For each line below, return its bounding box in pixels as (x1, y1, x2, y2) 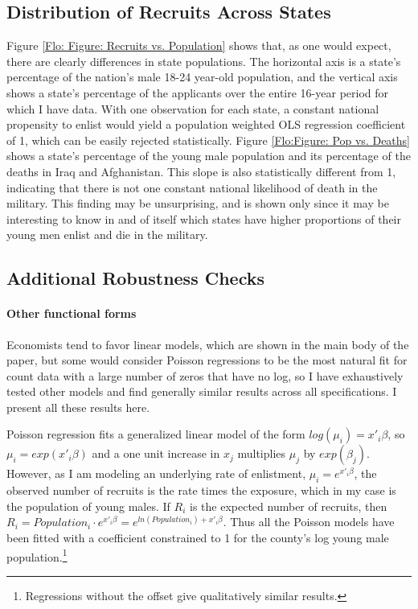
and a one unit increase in (92, 445, 220, 462)
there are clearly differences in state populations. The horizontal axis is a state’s (6, 52, 401, 69)
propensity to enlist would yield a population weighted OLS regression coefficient (6, 116, 406, 133)
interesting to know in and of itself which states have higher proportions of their (6, 210, 401, 227)
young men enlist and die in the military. (6, 226, 208, 243)
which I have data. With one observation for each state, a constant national (6, 100, 379, 117)
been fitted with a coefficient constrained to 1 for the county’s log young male (6, 529, 389, 546)
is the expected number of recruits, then (190, 497, 387, 514)
